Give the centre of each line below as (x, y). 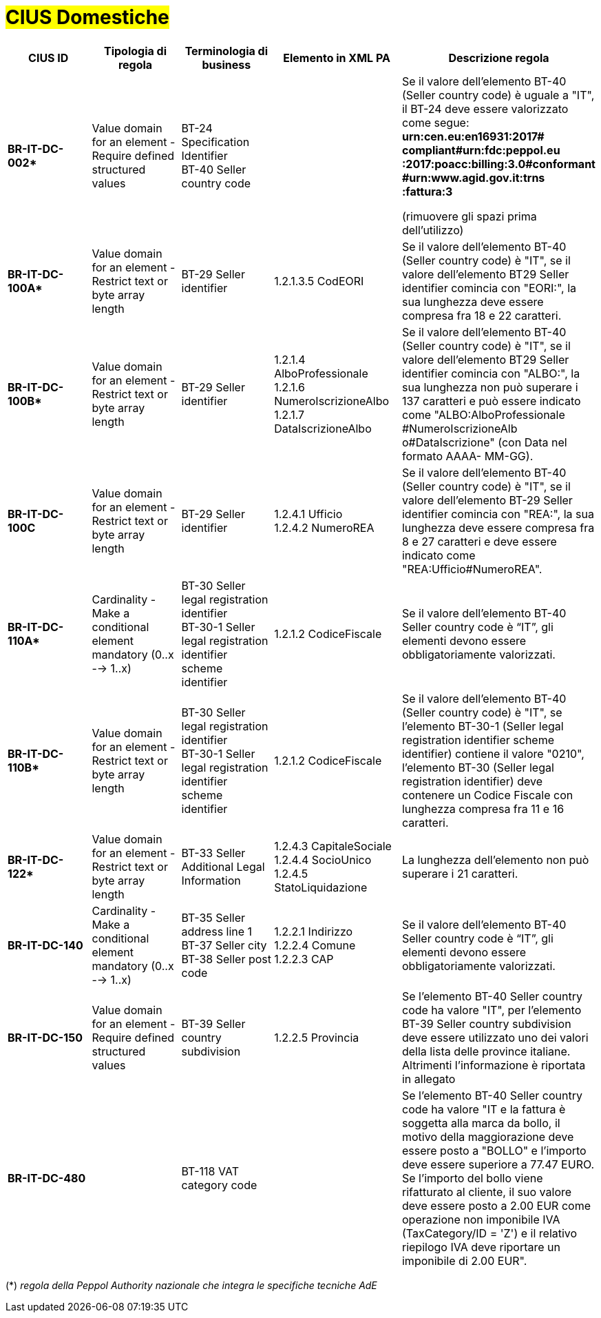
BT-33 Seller (213, 853)
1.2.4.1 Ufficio (308, 514)
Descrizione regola (499, 58)
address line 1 (217, 931)
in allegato (429, 1079)
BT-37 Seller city (224, 945)
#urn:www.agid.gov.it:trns (473, 177)
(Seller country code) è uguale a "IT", (498, 95)
